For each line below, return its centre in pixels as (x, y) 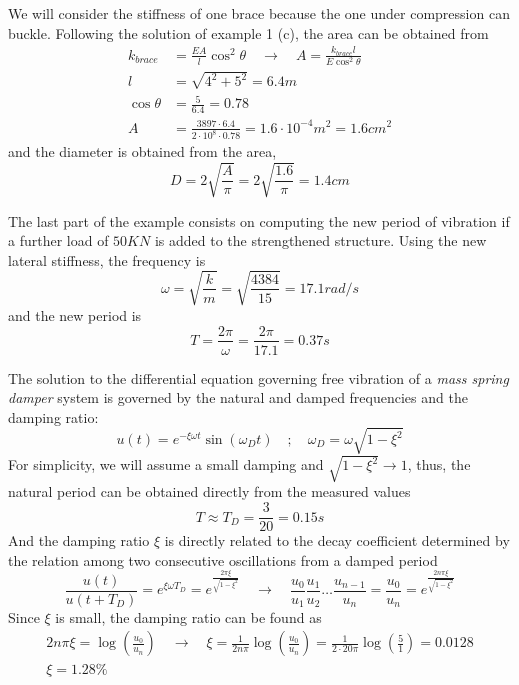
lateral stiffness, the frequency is (107, 259)
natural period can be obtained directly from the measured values (209, 491)
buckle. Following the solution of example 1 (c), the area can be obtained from (248, 32)
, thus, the (439, 464)
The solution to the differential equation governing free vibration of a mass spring (258, 377)
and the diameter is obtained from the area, (142, 151)
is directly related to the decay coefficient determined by (337, 540)
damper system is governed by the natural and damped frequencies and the (238, 397)
